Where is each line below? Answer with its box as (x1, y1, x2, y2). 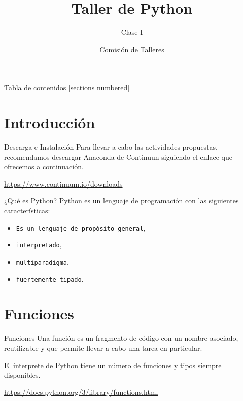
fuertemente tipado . (16, 273, 84, 284)
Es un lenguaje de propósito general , (16, 222, 146, 233)
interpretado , (16, 239, 62, 250)
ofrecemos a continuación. (4, 161, 84, 172)
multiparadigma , (16, 256, 69, 267)
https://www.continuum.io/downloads (4, 178, 123, 189)
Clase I (121, 27, 143, 38)
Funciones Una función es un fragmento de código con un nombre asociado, (4, 333, 238, 343)
